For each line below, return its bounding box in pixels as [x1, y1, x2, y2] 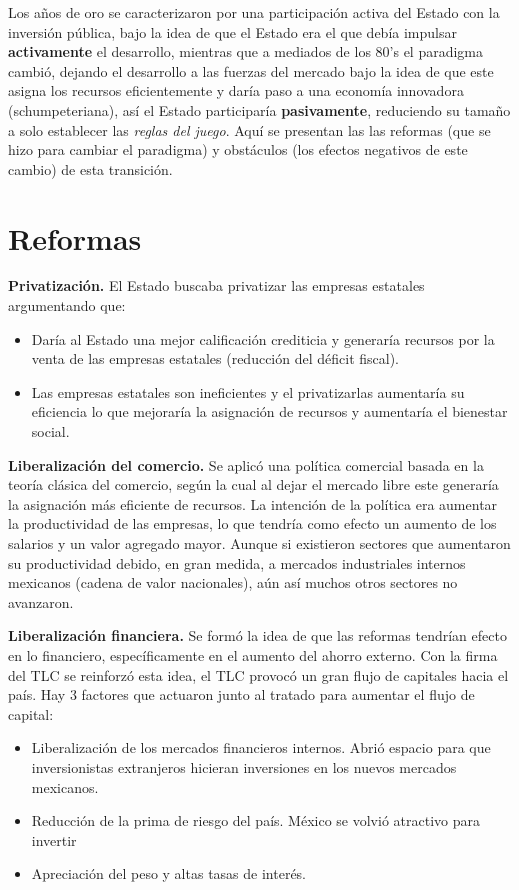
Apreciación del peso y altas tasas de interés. [31, 863, 306, 884]
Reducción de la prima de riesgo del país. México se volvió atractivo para [31, 810, 480, 831]
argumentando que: [8, 295, 126, 316]
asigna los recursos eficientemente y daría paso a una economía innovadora [8, 80, 464, 101]
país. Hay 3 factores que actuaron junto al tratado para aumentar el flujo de [8, 684, 475, 705]
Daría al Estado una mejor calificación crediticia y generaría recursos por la [31, 328, 495, 349]
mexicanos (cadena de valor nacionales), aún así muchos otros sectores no [8, 572, 458, 593]
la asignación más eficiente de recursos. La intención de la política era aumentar [8, 493, 498, 514]
